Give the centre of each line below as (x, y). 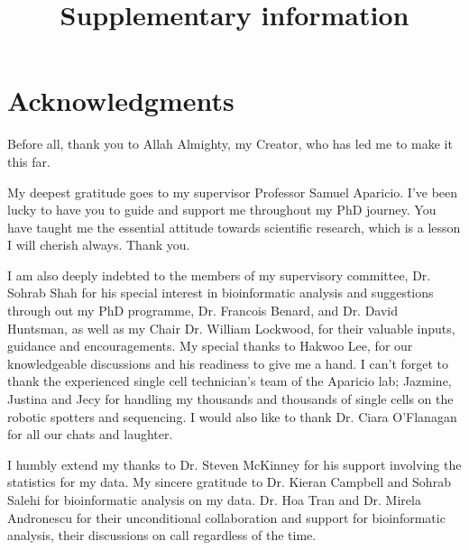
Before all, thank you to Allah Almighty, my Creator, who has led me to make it (230, 144)
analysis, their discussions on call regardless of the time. (162, 535)
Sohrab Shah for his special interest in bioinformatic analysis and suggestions (221, 293)
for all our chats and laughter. (90, 434)
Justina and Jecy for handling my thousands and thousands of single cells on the (230, 399)
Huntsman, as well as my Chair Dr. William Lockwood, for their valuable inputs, (231, 328)
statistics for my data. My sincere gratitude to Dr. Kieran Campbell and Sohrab (229, 482)
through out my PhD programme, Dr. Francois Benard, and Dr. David (203, 311)
